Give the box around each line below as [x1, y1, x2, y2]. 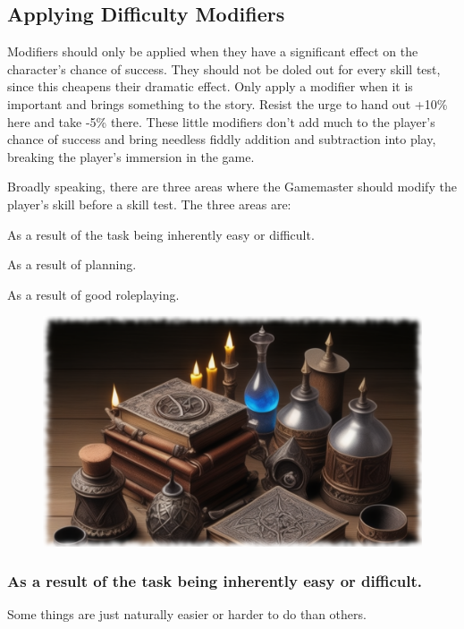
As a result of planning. [7, 255, 137, 274]
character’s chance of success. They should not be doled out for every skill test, [7, 59, 441, 78]
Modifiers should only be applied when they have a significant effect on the [7, 42, 418, 61]
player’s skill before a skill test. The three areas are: [7, 194, 291, 213]
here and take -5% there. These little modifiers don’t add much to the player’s [7, 112, 435, 131]
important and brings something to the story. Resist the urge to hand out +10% [7, 94, 448, 113]
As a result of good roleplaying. [7, 285, 180, 303]
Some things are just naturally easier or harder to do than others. [7, 605, 367, 624]
